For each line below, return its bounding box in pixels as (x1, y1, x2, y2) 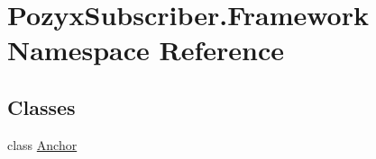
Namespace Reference (7, 31, 284, 68)
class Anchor (7, 135, 78, 154)
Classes (7, 93, 76, 120)
